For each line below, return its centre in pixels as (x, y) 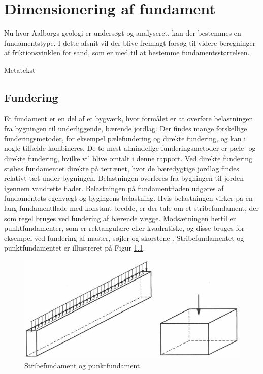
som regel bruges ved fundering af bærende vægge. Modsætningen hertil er (120, 218)
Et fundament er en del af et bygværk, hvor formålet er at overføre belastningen (129, 118)
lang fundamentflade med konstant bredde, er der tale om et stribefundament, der (132, 208)
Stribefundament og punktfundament (82, 365)
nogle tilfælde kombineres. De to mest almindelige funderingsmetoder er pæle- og (130, 148)
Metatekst (20, 69)
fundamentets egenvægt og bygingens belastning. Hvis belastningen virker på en (128, 198)
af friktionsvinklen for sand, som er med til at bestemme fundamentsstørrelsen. (127, 53)
